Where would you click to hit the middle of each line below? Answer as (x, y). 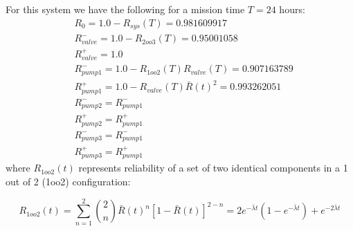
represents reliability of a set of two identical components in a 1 (213, 168)
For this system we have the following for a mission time (125, 9)
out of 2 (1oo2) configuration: (68, 181)
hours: (292, 9)
